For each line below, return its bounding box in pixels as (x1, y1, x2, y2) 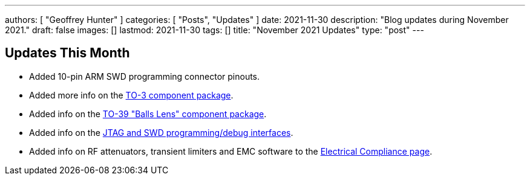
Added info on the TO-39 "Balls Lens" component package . (29, 108, 267, 119)
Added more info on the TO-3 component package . (29, 89, 234, 100)
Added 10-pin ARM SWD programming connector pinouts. (29, 71, 260, 82)
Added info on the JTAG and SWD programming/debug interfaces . (29, 127, 293, 138)
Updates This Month (5, 45, 130, 61)
